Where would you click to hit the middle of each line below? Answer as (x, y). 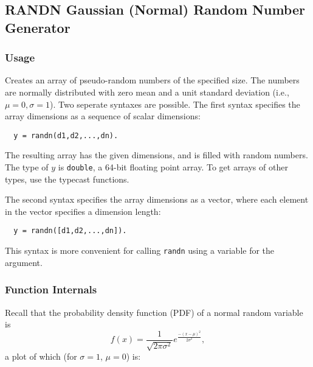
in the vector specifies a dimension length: (83, 211)
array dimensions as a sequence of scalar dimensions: (103, 116)
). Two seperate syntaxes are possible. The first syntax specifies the (175, 104)
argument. (24, 262)
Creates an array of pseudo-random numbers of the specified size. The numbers (152, 80)
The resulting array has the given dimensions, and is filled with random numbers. (156, 155)
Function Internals (51, 289)
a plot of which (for (41, 356)
